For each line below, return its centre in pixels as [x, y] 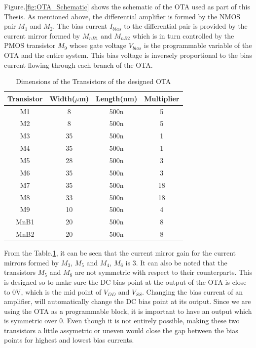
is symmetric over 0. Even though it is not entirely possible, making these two [122, 321]
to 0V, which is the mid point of [53, 291]
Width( [62, 98]
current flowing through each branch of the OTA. [78, 65]
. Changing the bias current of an [192, 291]
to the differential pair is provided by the [186, 26]
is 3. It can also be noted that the [176, 262]
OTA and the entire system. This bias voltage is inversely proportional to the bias [128, 55]
